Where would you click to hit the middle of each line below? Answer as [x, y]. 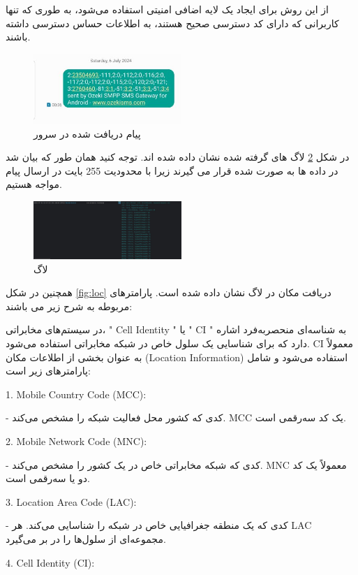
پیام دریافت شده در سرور [87, 133]
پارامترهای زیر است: [48, 371]
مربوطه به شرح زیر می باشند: [69, 306]
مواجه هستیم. [34, 184]
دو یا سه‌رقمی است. [48, 478]
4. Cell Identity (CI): [50, 562]
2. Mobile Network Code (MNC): [76, 441]
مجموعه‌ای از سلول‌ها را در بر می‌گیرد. [86, 538]
